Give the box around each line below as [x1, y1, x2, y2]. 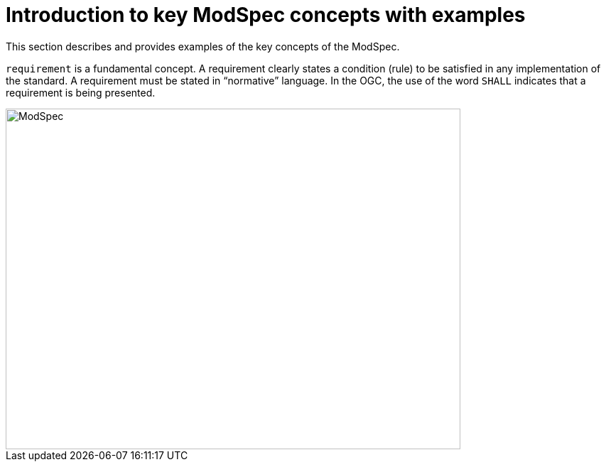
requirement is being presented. [6, 86, 156, 99]
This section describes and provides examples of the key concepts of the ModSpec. [6, 40, 400, 53]
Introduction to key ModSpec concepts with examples [6, 3, 526, 27]
